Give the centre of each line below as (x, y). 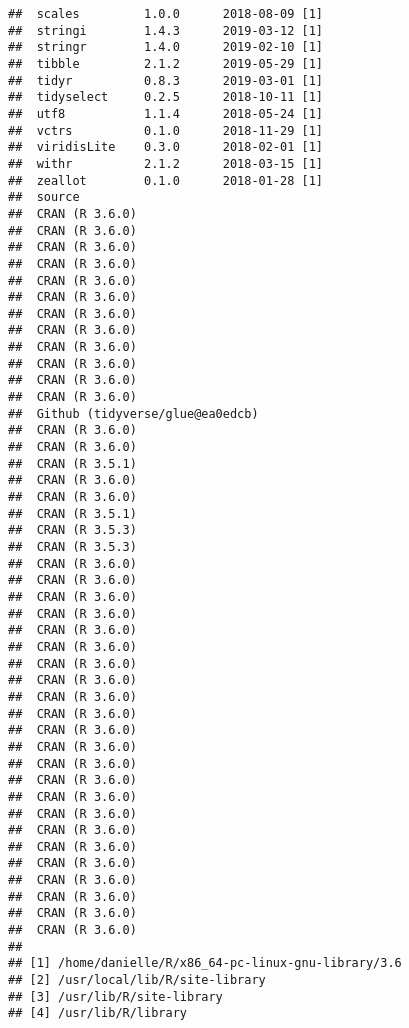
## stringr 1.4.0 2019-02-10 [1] (165, 47)
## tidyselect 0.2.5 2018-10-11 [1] (165, 97)
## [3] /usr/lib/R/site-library (115, 996)
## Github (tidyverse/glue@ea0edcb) (133, 413)
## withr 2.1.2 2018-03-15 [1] (165, 163)
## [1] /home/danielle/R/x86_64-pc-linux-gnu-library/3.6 (205, 963)
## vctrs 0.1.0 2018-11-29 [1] (165, 130)
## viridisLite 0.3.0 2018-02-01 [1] (165, 147)
